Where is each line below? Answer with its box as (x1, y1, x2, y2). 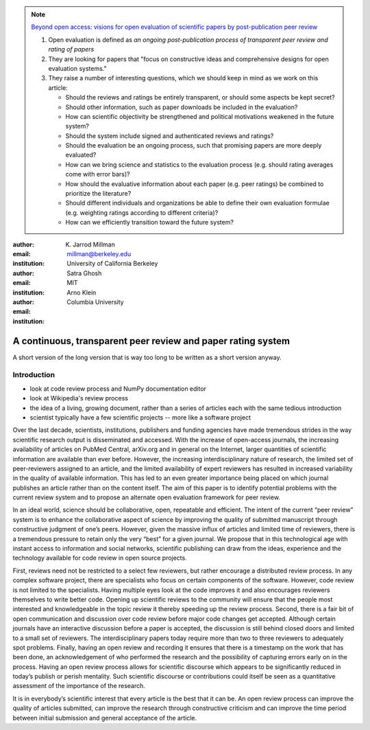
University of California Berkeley (66, 260, 158, 268)
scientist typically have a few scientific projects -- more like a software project (29, 413, 251, 422)
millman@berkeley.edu (66, 249, 132, 258)
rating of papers (48, 45, 95, 54)
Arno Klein (66, 288, 97, 297)
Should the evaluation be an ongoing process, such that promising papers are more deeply (65, 141, 322, 150)
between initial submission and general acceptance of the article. (12, 714, 197, 722)
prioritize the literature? (65, 190, 132, 198)
